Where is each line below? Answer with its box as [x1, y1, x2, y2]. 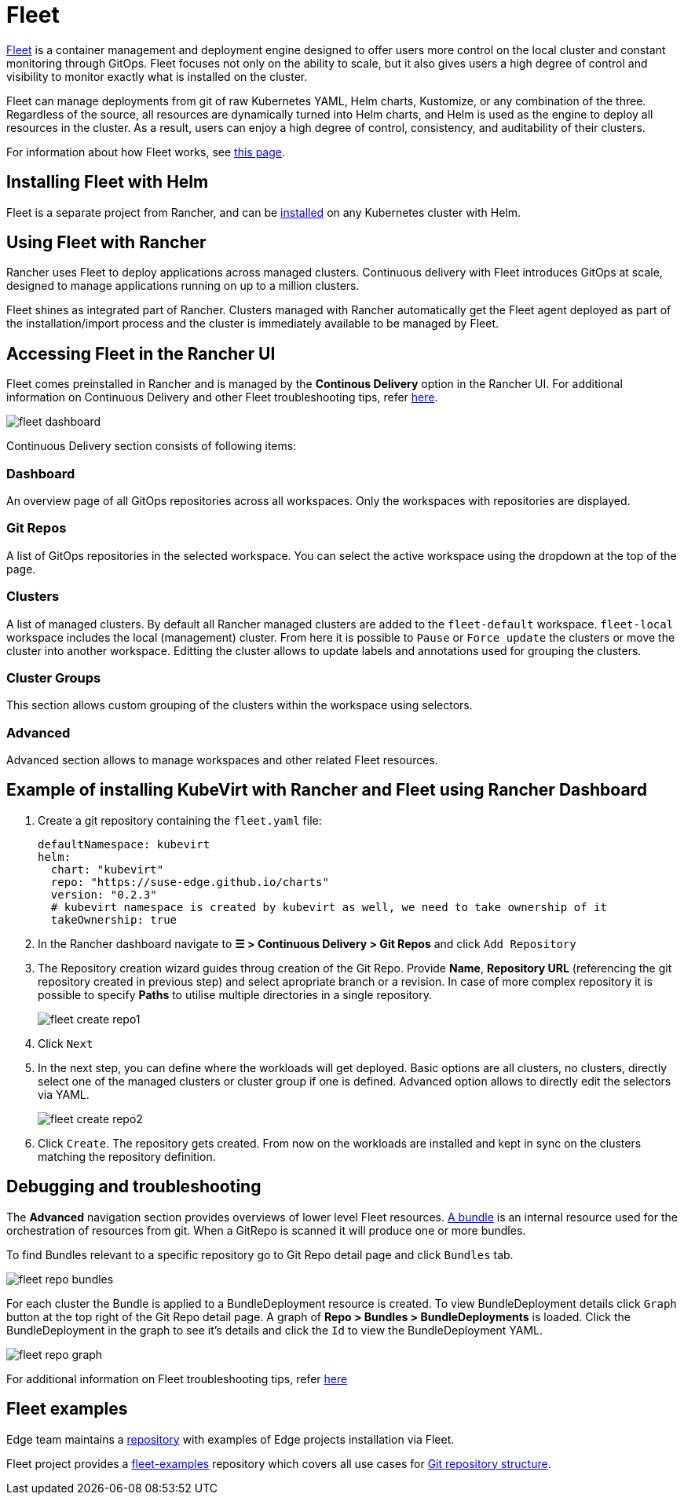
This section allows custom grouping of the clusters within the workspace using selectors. [6, 698, 473, 712]
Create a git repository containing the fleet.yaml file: [38, 813, 322, 827]
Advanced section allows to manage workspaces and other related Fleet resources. [6, 753, 438, 767]
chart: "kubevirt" [50, 862, 164, 876]
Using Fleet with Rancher [6, 232, 207, 253]
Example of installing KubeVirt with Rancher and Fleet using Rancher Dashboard [6, 780, 647, 800]
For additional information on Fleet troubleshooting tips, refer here [6, 1371, 348, 1386]
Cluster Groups [6, 669, 101, 686]
